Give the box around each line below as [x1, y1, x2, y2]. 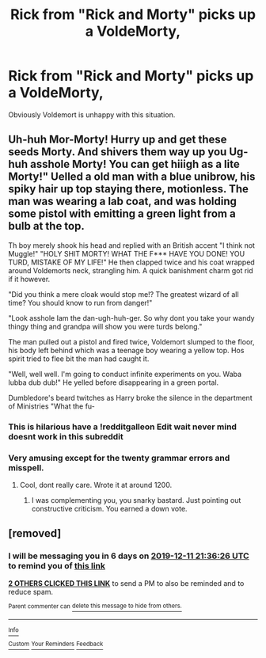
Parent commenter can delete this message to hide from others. [8, 602, 182, 610]
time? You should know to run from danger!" [8, 298, 153, 307]
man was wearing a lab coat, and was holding [8, 195, 237, 208]
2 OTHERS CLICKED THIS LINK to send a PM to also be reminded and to [8, 578, 245, 588]
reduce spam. [8, 587, 54, 596]
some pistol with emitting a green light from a [8, 207, 236, 221]
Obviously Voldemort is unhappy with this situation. [8, 109, 176, 120]
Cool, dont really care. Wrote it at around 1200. [19, 480, 173, 489]
